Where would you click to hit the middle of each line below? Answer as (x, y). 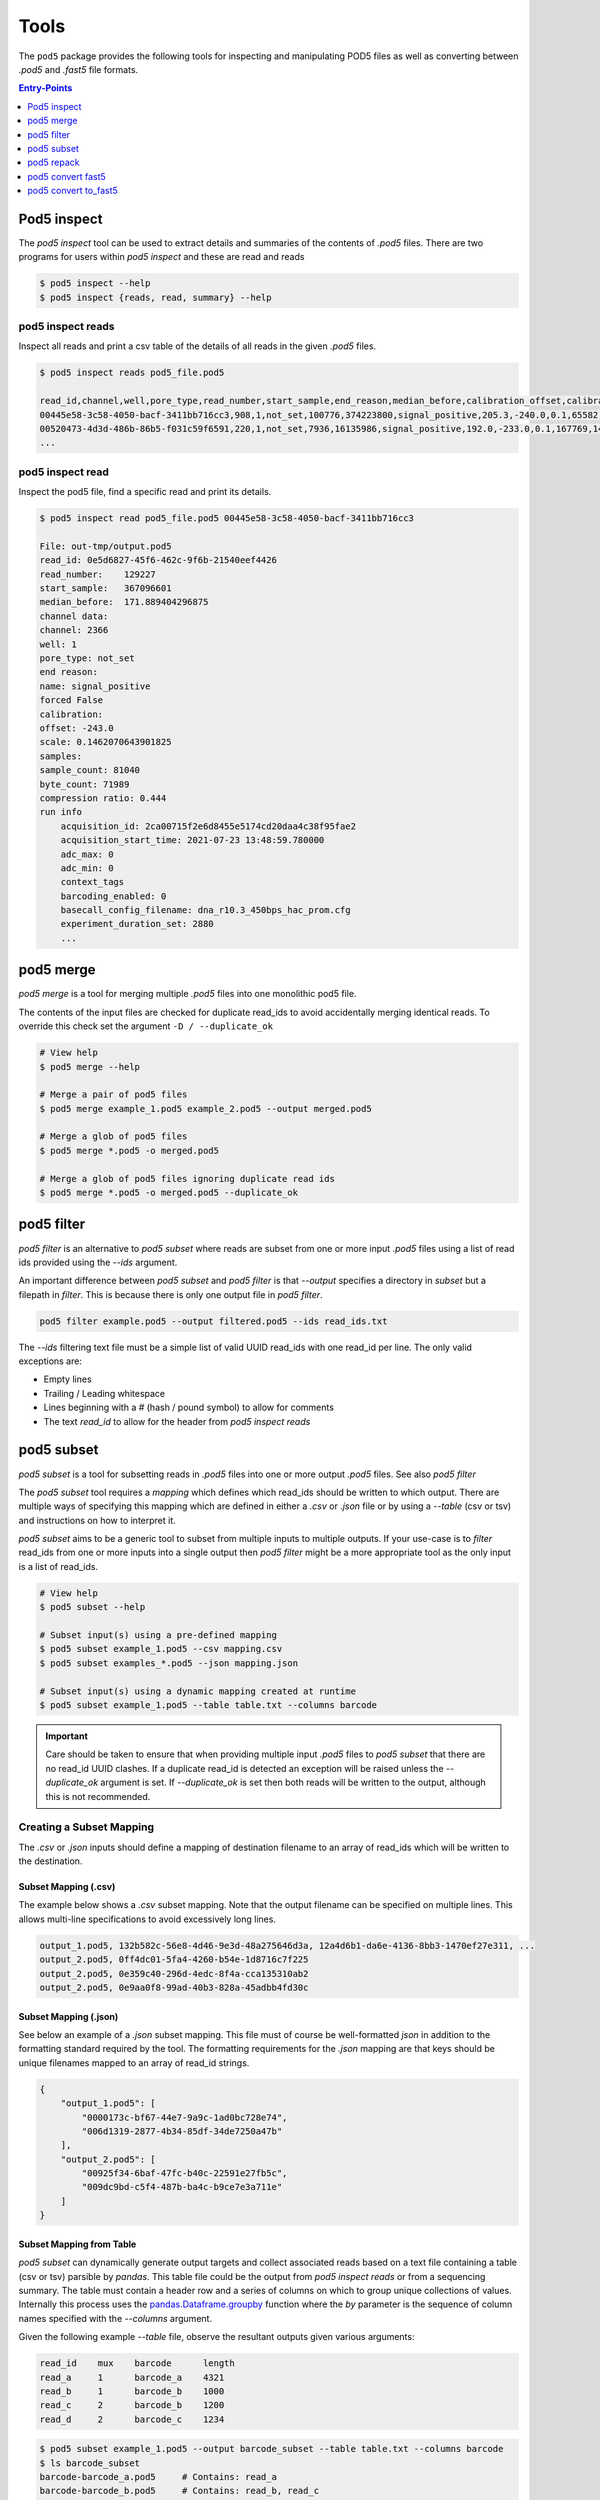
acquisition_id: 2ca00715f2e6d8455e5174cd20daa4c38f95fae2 (208, 826)
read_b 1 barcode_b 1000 (132, 2391)
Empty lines (67, 1379)
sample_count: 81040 (89, 770)
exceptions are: (50, 1361)
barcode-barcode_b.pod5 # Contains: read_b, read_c (179, 2491)
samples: (61, 756)
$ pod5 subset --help (92, 1607)
